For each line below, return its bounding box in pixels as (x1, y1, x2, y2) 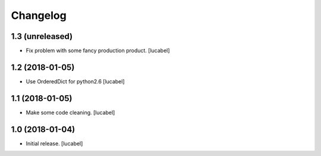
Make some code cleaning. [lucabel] (26, 109, 115, 116)
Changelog (11, 9, 67, 22)
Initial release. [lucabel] (26, 139, 83, 147)
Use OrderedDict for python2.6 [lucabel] (26, 77, 125, 85)
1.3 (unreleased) (11, 31, 73, 41)
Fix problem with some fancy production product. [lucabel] (26, 47, 170, 54)
